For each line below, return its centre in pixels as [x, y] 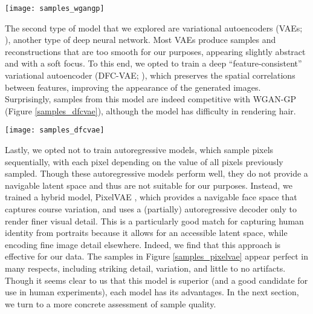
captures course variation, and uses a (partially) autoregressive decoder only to [151, 209]
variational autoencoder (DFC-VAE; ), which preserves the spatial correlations [150, 75]
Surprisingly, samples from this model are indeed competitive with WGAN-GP [150, 99]
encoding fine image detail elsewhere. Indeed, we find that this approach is [143, 244]
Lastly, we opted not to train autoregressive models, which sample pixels [139, 150]
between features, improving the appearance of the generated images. [133, 87]
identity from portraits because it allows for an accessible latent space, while [146, 233]
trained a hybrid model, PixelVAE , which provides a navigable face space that [151, 197]
